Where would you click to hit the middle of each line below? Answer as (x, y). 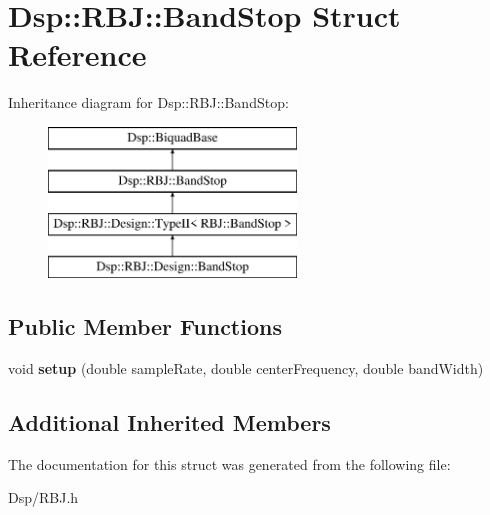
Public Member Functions (145, 326)
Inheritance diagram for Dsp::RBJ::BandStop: (148, 102)
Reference (77, 54)
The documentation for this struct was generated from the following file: (229, 463)
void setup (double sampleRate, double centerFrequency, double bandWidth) (246, 367)
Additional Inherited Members (169, 421)
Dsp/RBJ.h (43, 497)
